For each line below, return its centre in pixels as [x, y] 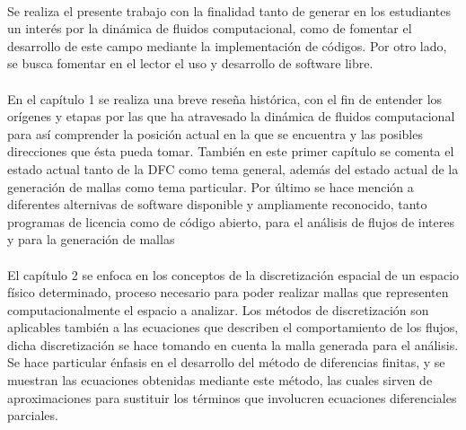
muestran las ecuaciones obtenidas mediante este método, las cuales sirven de [220, 380]
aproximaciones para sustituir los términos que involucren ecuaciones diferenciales [232, 397]
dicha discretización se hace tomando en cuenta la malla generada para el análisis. [233, 344]
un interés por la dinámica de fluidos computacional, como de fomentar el [210, 28]
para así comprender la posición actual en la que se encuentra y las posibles [215, 133]
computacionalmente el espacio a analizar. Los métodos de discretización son [218, 309]
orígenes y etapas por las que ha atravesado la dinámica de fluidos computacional [231, 116]
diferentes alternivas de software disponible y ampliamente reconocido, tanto [217, 204]
